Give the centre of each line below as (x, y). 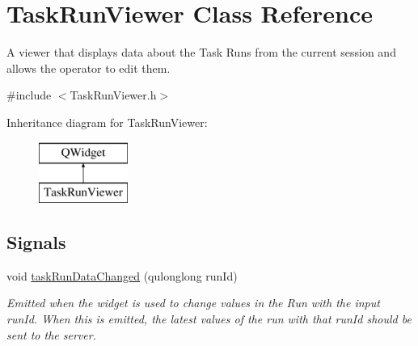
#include (29, 95)
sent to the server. (51, 334)
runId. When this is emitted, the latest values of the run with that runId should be (209, 319)
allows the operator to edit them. (89, 68)
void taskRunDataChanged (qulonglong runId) (122, 275)
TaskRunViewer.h (113, 95)
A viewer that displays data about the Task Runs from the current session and (201, 52)
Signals (36, 242)
